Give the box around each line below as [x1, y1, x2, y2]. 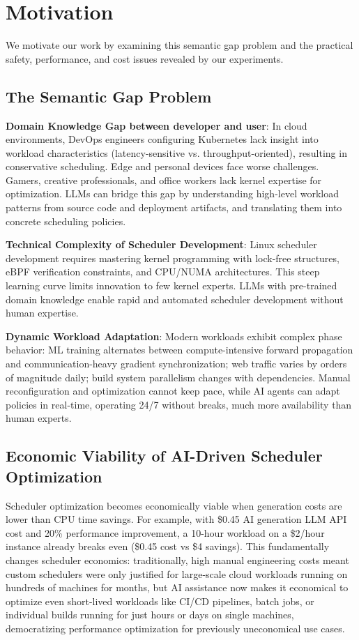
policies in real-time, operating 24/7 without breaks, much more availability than [6, 397, 352, 411]
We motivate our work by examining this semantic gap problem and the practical [6, 38, 353, 52]
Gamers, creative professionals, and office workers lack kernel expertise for [6, 172, 322, 187]
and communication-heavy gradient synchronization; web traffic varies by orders [6, 356, 347, 371]
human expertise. [6, 305, 79, 320]
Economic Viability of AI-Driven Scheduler [6, 445, 323, 466]
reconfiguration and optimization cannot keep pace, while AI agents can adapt [6, 383, 340, 398]
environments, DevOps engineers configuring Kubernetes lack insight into [6, 132, 319, 146]
